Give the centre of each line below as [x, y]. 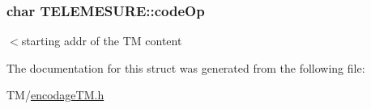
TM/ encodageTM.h [55, 95]
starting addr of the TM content [102, 41]
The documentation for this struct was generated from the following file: [186, 67]
